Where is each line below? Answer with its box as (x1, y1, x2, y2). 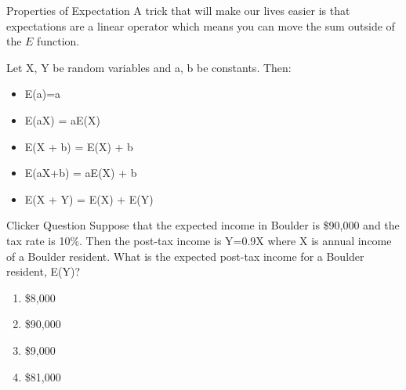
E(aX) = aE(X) (24, 111, 100, 128)
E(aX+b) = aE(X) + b (24, 164, 137, 181)
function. (37, 33, 80, 49)
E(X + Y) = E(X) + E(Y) (24, 190, 154, 207)
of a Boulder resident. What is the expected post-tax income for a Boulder (6, 247, 364, 264)
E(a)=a (24, 85, 61, 102)
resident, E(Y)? (6, 263, 81, 280)
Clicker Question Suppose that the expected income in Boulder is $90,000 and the (6, 217, 400, 233)
